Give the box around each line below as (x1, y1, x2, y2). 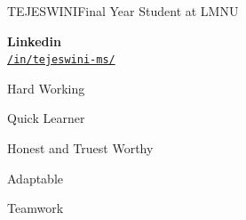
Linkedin (7, 31, 61, 50)
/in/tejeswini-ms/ (7, 53, 115, 67)
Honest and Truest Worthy (7, 139, 154, 158)
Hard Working (7, 78, 85, 97)
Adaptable (7, 168, 64, 187)
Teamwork (7, 199, 64, 217)
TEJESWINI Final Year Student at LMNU (7, 2, 239, 20)
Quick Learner (7, 109, 85, 127)
